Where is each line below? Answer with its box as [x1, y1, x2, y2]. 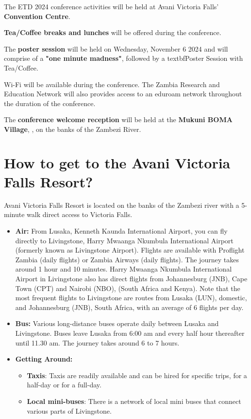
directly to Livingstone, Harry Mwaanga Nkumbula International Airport [15, 235, 234, 245]
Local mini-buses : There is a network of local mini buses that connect [27, 396, 241, 406]
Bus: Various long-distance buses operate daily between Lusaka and [15, 318, 219, 328]
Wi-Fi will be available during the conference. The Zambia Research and [4, 79, 220, 89]
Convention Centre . [4, 11, 70, 21]
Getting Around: [15, 354, 73, 364]
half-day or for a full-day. [27, 380, 101, 390]
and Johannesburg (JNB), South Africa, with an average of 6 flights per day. [15, 302, 244, 312]
